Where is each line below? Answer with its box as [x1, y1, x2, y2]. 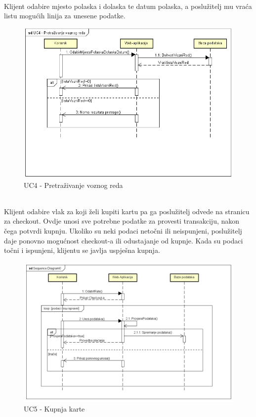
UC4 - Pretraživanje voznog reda [24, 179, 123, 190]
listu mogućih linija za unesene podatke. [4, 10, 126, 21]
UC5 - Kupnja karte [24, 403, 85, 414]
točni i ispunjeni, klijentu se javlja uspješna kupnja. [4, 245, 160, 255]
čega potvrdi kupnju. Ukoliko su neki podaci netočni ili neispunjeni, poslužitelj [4, 226, 242, 236]
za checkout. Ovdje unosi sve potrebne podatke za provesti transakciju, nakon [4, 216, 240, 226]
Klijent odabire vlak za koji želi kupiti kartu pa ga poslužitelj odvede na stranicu [4, 206, 250, 216]
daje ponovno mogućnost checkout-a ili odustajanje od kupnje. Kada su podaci [4, 235, 243, 245]
